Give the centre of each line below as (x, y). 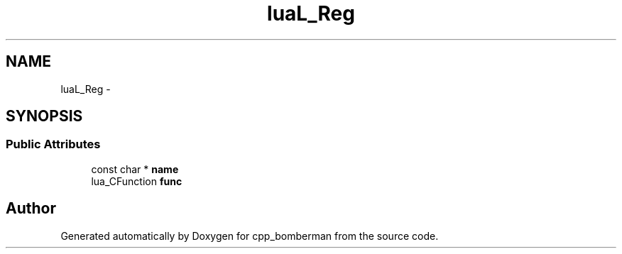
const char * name (135, 169)
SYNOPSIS (44, 116)
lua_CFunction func (137, 181)
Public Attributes (53, 144)
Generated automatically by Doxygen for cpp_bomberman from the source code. (250, 236)
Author (31, 209)
